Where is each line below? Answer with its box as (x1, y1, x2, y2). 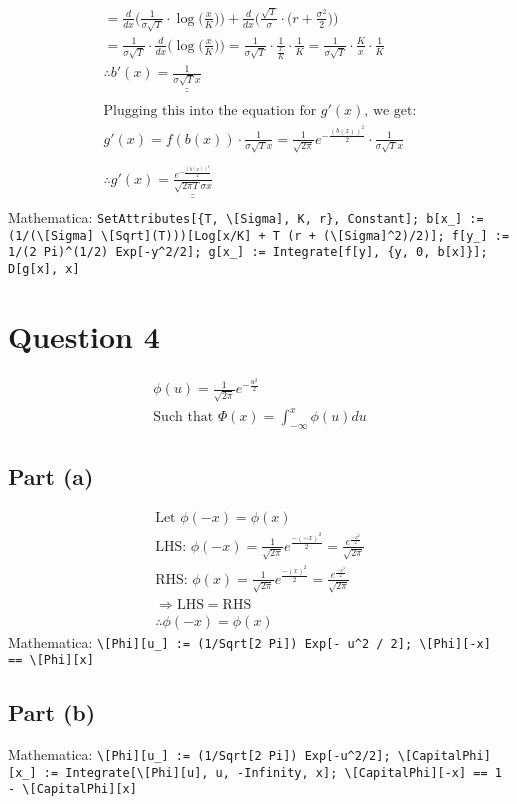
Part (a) (8, 460, 94, 491)
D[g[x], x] (8, 261, 80, 276)
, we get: (364, 104, 417, 119)
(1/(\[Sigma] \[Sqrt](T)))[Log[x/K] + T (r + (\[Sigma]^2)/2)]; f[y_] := (8, 228, 510, 243)
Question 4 (8, 315, 160, 356)
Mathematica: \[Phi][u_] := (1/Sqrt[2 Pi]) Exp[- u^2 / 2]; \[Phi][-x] (8, 631, 491, 652)
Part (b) (8, 697, 96, 728)
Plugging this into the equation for (103, 104, 317, 119)
